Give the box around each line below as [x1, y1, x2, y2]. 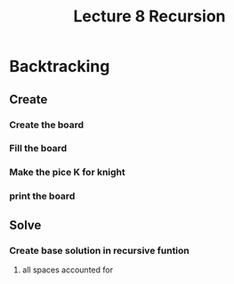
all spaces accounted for [21, 264, 114, 275]
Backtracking [9, 56, 110, 77]
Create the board [9, 118, 85, 131]
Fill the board [9, 142, 68, 155]
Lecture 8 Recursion [73, 6, 226, 27]
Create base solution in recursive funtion [9, 244, 190, 256]
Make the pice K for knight [9, 166, 126, 179]
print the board [9, 190, 76, 202]
